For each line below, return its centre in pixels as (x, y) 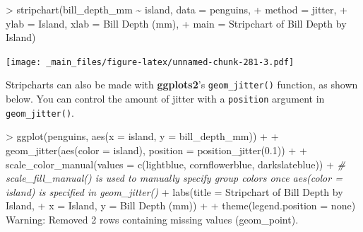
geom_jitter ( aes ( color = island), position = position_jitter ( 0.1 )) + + (156, 150)
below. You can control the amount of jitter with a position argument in (165, 99)
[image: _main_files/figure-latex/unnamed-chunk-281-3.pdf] (150, 62)
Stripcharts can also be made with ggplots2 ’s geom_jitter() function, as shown (182, 85)
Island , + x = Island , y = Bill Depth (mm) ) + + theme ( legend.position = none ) (181, 205)
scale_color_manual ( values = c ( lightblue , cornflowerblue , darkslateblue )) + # (175, 164)
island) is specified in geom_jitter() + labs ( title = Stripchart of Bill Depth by (174, 191)
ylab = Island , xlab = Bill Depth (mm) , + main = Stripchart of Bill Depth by (176, 23)
